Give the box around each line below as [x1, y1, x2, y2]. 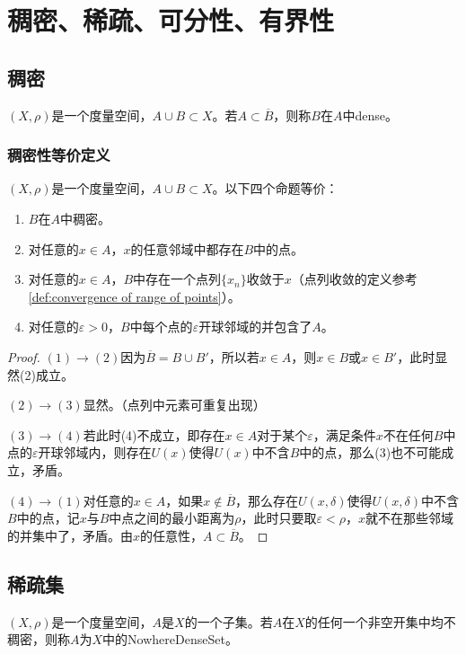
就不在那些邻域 [365, 508, 453, 527]
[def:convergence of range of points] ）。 [28, 287, 241, 305]
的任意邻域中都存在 [130, 239, 244, 258]
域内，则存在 [75, 443, 152, 462]
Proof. [7, 347, 40, 366]
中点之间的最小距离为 [109, 508, 235, 527]
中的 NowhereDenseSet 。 [102, 630, 238, 649]
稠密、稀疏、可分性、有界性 [7, 2, 335, 39]
